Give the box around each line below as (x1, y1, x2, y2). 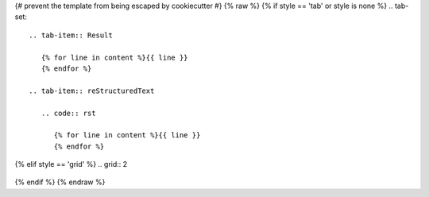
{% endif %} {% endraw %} (14, 177, 106, 187)
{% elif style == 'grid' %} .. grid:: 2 (14, 160, 128, 169)
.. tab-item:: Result (29, 30, 113, 40)
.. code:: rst (41, 108, 96, 118)
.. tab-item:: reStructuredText (29, 86, 155, 95)
